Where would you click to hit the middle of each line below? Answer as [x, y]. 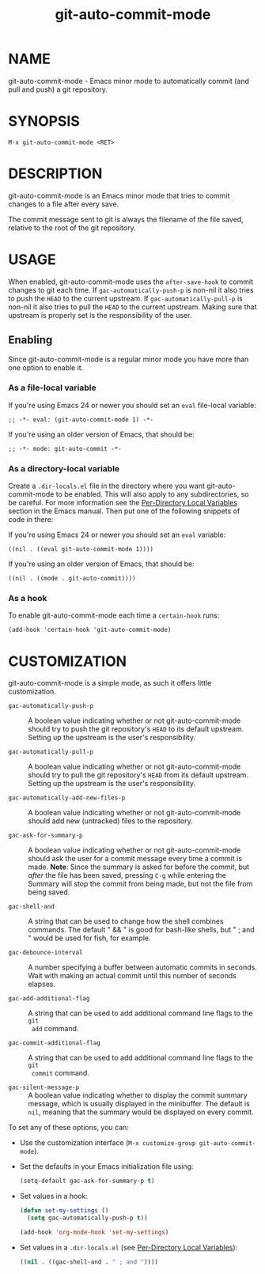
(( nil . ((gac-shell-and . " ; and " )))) [89, 1262]
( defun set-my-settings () [64, 1211]
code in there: [31, 520]
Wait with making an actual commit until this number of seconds [132, 976]
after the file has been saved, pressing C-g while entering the [127, 875]
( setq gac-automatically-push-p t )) [87, 1218]
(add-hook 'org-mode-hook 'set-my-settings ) [94, 1232]
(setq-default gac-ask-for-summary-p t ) [87, 1181]
